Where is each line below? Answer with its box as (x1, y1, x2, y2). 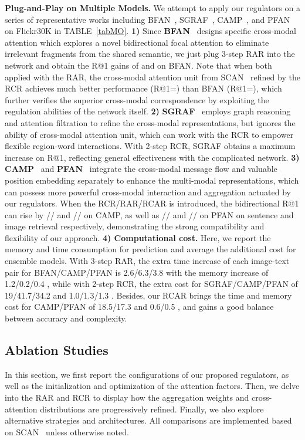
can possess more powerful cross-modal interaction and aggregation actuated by (5, 185, 291, 198)
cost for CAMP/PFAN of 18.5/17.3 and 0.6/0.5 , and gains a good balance (5, 300, 274, 313)
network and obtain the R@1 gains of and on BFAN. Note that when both (5, 59, 272, 71)
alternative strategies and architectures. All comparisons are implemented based (5, 414, 292, 427)
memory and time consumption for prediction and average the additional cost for (5, 243, 296, 255)
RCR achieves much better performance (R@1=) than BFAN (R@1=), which (5, 82, 282, 94)
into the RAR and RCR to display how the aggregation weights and (5, 391, 249, 404)
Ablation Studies (5, 341, 109, 359)
